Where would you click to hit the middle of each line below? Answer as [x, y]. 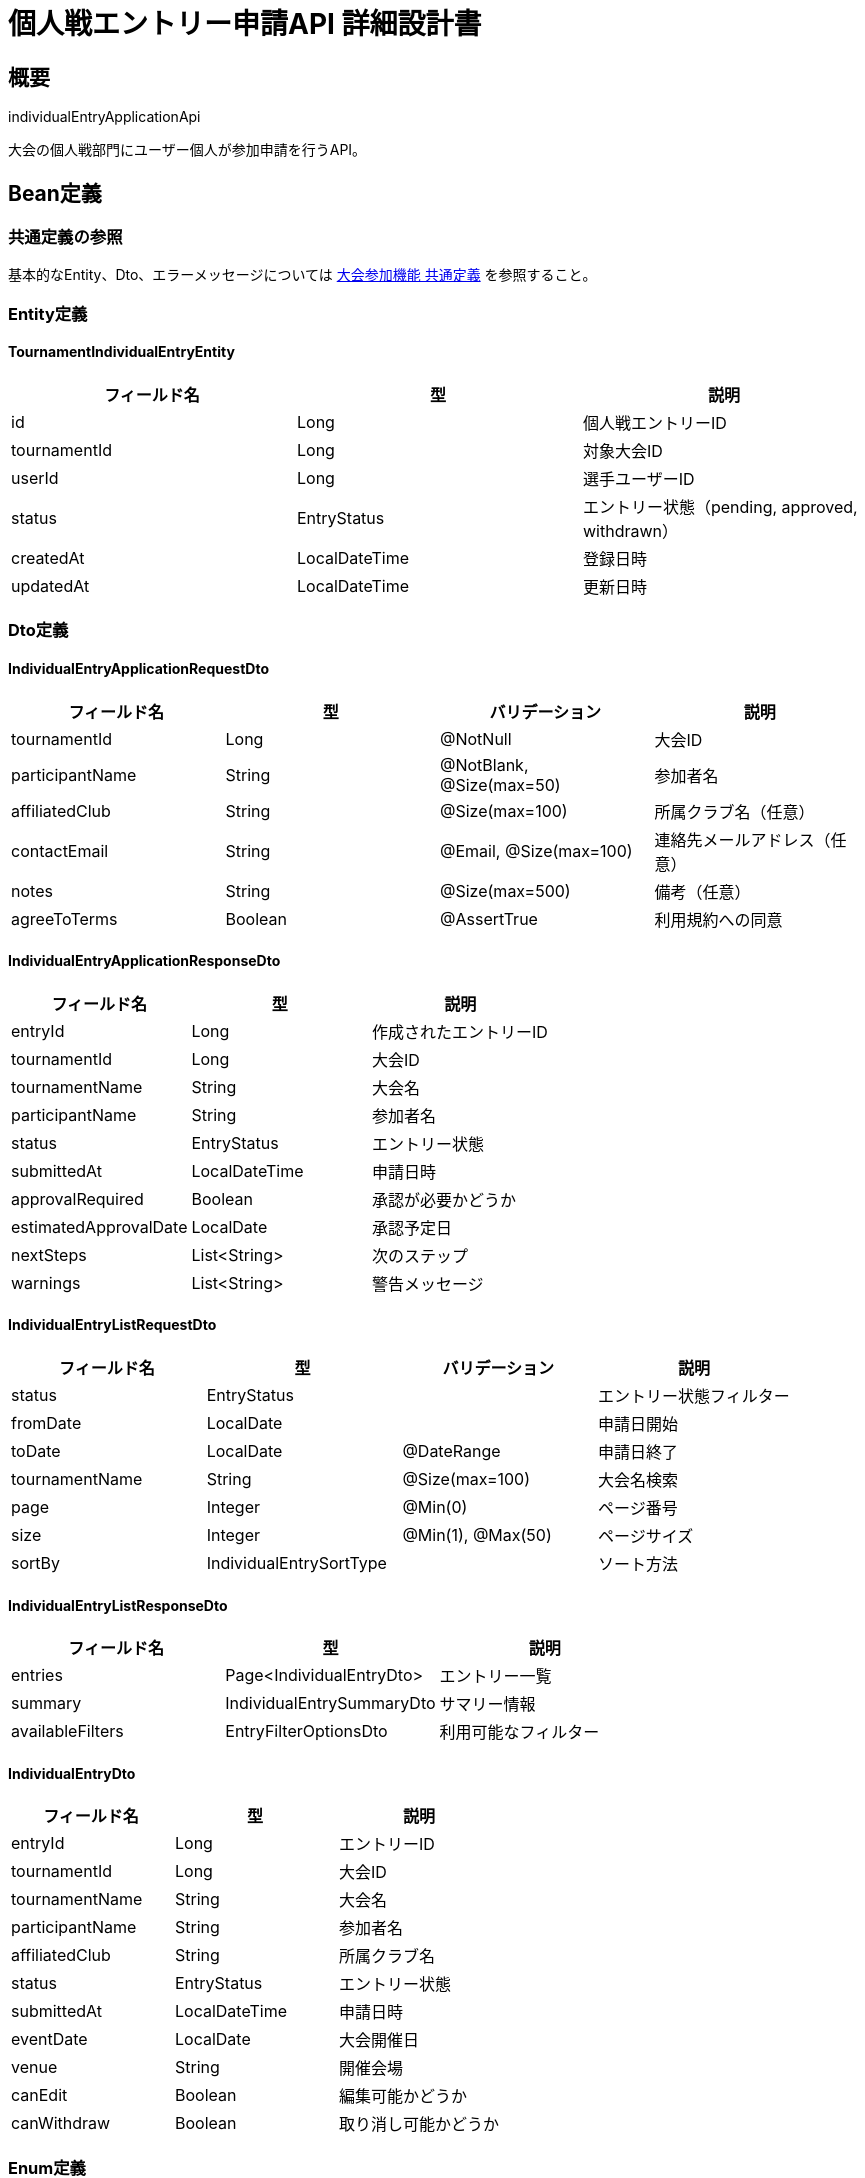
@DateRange [451, 1451]
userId [35, 477]
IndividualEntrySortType [296, 1563]
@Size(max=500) [505, 890]
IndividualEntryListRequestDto [112, 1325]
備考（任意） [702, 891]
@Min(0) [435, 1507]
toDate [36, 1451]
